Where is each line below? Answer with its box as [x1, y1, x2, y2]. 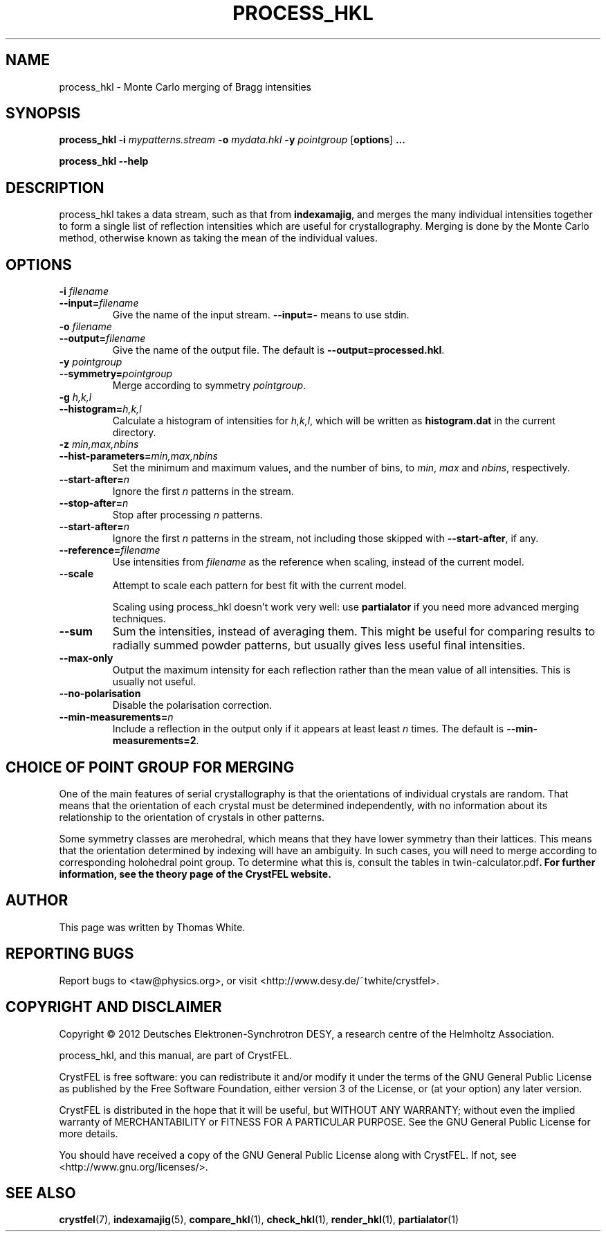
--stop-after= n [59, 497, 129, 509]
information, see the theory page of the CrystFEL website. [59, 867, 331, 880]
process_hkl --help [59, 155, 149, 168]
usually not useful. [112, 676, 196, 688]
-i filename [59, 285, 109, 298]
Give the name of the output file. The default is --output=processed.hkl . [112, 344, 445, 356]
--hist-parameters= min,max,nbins [59, 450, 218, 462]
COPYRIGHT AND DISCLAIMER [6, 998, 222, 1016]
